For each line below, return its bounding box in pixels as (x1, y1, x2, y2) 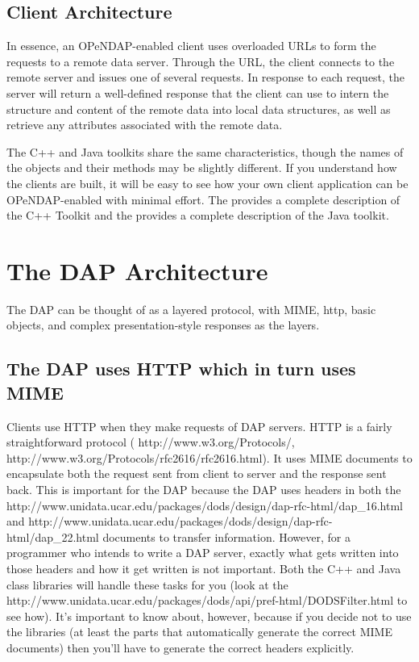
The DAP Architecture (6, 253, 268, 287)
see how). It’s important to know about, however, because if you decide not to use (6, 607, 412, 624)
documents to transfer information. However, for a (102, 528, 351, 545)
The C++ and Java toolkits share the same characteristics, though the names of (6, 143, 404, 160)
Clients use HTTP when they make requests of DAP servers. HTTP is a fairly (6, 417, 392, 434)
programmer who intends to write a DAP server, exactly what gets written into (6, 544, 399, 561)
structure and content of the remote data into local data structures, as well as (6, 100, 391, 117)
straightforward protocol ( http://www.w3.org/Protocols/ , (6, 434, 295, 450)
